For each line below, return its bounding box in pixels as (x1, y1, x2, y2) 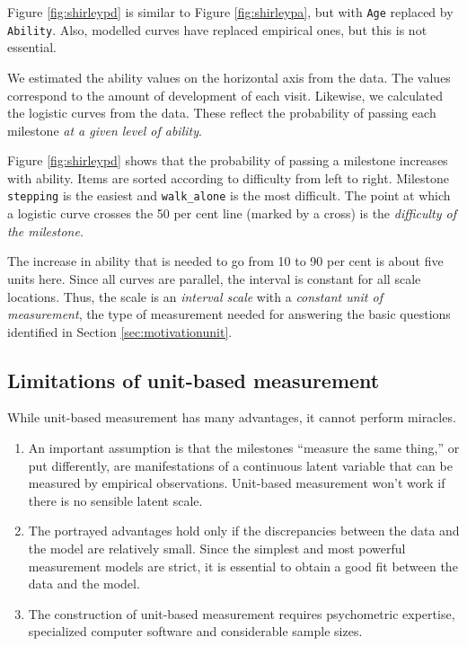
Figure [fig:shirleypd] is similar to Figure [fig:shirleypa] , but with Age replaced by (7, 3, 454, 21)
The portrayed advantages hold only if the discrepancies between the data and (28, 521, 460, 540)
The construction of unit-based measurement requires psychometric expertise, (28, 604, 455, 623)
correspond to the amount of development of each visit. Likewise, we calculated (7, 85, 444, 104)
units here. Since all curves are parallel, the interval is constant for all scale (7, 269, 421, 288)
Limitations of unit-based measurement (7, 366, 380, 394)
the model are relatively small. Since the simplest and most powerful (28, 539, 406, 558)
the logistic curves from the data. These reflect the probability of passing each (7, 103, 436, 122)
